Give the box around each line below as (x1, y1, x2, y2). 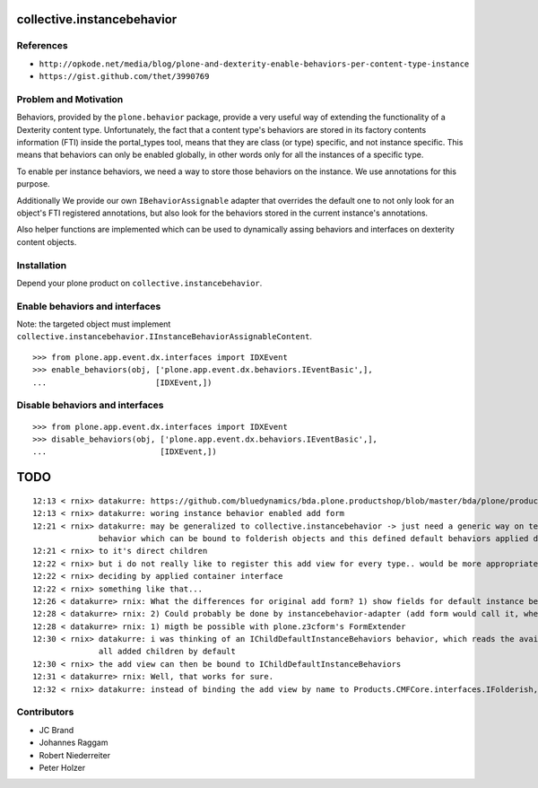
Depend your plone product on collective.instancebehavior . (16, 277, 263, 288)
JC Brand (39, 724, 74, 735)
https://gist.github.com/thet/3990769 (39, 72, 210, 82)
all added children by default (99, 646, 237, 657)
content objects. (16, 236, 77, 247)
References (16, 39, 68, 52)
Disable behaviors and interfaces (16, 399, 164, 412)
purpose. (16, 179, 50, 189)
